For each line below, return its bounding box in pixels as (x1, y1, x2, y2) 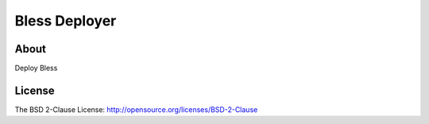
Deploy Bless (14, 64, 58, 73)
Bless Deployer (14, 12, 117, 29)
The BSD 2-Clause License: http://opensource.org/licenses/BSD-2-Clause (14, 104, 258, 114)
